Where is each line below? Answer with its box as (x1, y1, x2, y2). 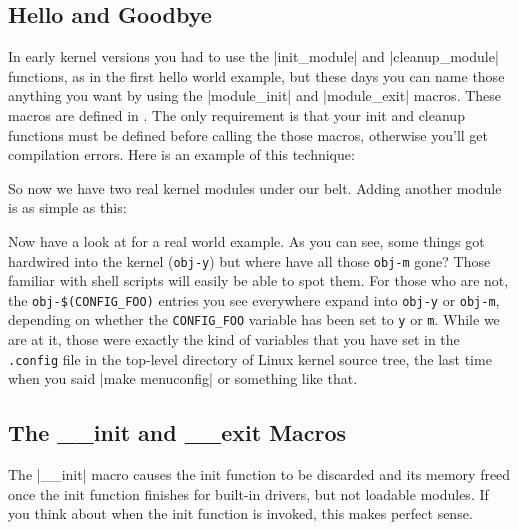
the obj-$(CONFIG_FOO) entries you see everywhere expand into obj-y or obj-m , (8, 289, 500, 310)
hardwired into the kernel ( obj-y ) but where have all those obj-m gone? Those (8, 250, 491, 271)
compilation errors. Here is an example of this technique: (8, 144, 355, 165)
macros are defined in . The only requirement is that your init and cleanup (8, 104, 465, 125)
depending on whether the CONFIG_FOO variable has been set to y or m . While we (8, 309, 500, 330)
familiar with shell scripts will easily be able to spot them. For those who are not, (8, 270, 509, 291)
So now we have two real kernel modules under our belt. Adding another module (8, 177, 502, 198)
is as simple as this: (8, 197, 127, 218)
